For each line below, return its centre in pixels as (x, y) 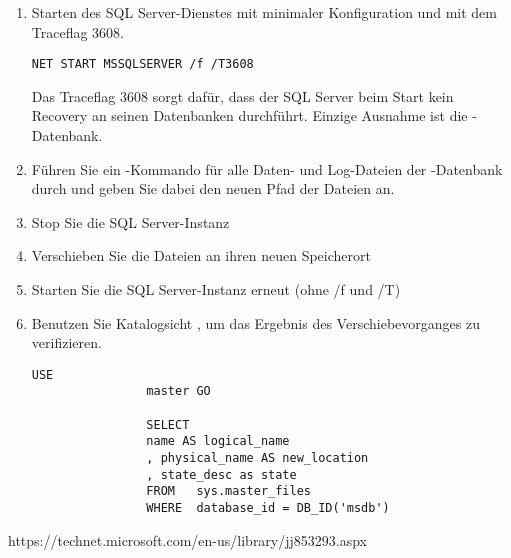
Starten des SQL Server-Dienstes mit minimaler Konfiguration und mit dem (264, 12)
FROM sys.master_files (228, 491)
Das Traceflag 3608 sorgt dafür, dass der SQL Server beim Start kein (242, 95)
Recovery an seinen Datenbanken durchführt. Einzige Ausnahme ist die (249, 115)
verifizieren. (66, 342)
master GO (178, 391)
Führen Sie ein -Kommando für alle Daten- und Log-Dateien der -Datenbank (267, 168)
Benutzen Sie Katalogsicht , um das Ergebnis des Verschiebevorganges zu (255, 322)
